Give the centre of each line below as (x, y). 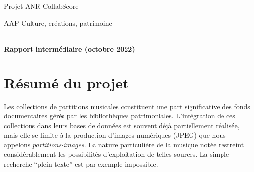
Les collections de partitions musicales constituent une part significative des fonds (127, 106)
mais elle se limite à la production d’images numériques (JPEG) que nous (115, 135)
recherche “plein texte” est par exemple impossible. (81, 164)
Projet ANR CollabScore (41, 6)
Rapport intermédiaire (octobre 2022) (70, 48)
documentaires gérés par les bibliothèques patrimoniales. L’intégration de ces (120, 116)
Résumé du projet (66, 82)
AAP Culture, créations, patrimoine (58, 22)
